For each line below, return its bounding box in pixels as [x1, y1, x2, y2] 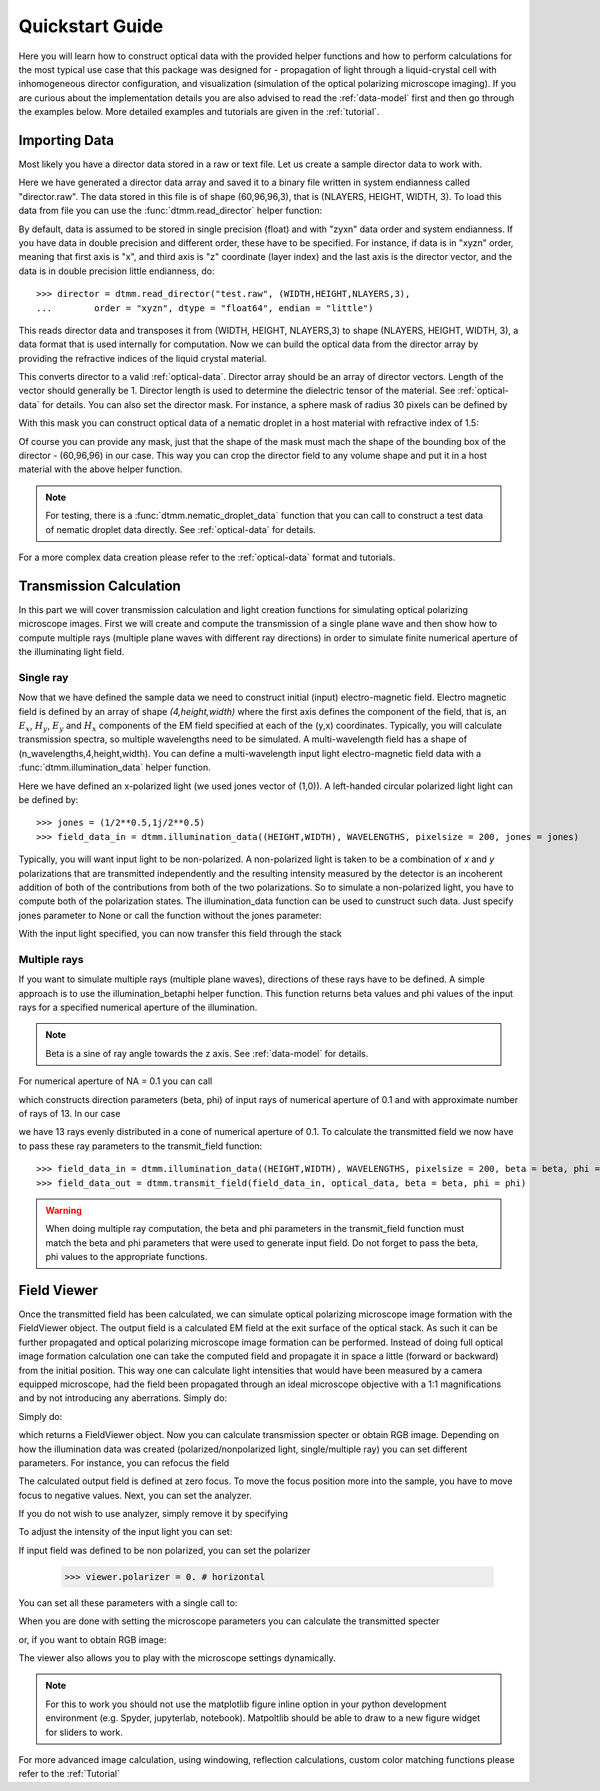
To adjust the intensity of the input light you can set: [18, 1526, 233, 1538]
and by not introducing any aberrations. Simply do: [18, 1392, 228, 1404]
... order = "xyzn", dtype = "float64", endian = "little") [36, 302, 374, 314]
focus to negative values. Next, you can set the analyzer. [18, 1489, 252, 1501]
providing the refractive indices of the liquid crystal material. [18, 352, 267, 364]
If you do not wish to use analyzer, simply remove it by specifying [18, 1508, 289, 1520]
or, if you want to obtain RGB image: [18, 1633, 167, 1645]
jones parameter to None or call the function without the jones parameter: [18, 909, 322, 921]
